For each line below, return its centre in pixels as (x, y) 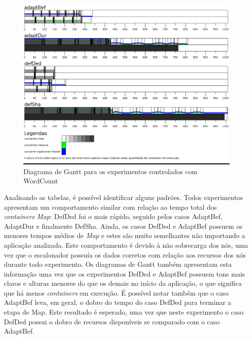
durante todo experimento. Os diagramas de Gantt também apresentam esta (118, 264)
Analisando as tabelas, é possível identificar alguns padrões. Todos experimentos (124, 197)
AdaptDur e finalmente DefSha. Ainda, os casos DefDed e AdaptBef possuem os (123, 226)
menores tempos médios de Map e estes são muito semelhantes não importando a (125, 235)
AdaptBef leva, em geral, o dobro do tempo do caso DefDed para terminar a (118, 302)
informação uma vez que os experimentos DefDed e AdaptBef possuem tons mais (125, 273)
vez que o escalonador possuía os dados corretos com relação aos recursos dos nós (125, 254)
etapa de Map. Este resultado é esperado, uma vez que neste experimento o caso (124, 312)
